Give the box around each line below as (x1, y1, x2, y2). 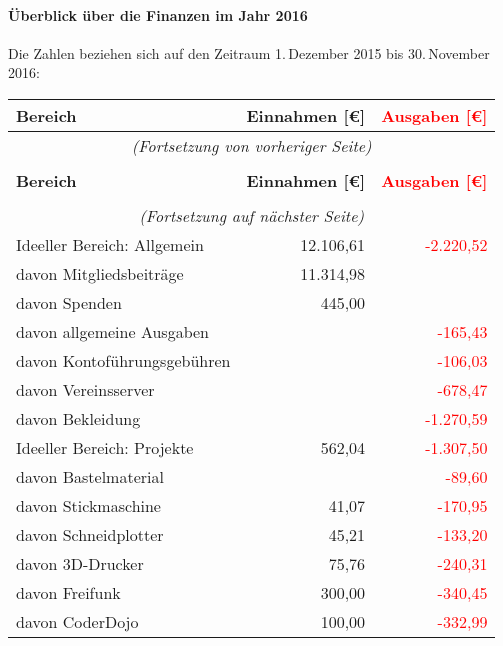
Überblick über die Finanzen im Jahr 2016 (8, 4, 308, 25)
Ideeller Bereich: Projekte (16, 435, 194, 459)
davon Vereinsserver (16, 377, 155, 401)
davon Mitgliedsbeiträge (16, 261, 184, 285)
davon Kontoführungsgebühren (16, 348, 231, 372)
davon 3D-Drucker (16, 551, 144, 575)
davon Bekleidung (16, 406, 141, 430)
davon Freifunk (16, 580, 121, 604)
